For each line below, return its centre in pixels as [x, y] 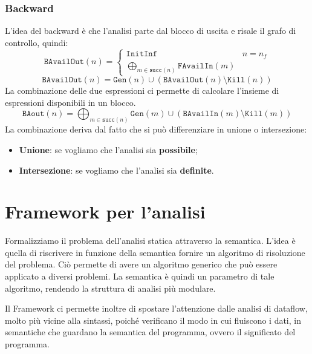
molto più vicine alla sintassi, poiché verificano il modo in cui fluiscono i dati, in [153, 320]
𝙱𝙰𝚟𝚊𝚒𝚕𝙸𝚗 [201, 114]
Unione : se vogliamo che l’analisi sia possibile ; [108, 149]
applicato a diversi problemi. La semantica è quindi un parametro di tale [140, 276]
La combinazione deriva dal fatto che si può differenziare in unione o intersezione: [156, 129]
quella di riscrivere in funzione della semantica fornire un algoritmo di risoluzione [155, 252]
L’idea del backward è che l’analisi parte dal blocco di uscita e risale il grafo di [151, 31]
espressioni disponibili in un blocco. [70, 102]
